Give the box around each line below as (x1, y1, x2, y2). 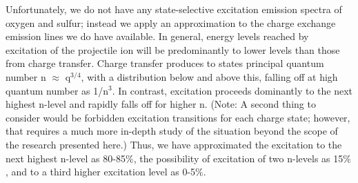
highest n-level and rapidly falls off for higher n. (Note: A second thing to (6, 97, 316, 111)
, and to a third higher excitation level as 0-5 (6, 164, 196, 179)
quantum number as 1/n (6, 83, 109, 97)
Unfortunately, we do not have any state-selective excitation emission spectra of (6, 2, 342, 16)
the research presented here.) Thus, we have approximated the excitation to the (6, 137, 342, 151)
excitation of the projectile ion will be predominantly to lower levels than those (6, 42, 340, 57)
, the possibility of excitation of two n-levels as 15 (133, 151, 344, 165)
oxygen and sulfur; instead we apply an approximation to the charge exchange (6, 15, 336, 30)
